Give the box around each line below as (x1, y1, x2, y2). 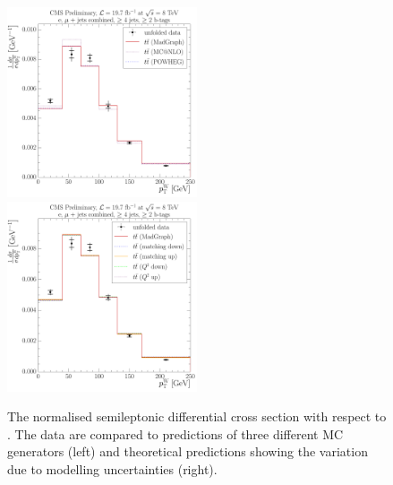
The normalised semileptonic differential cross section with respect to (7, 407, 387, 426)
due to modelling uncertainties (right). (7, 459, 218, 478)
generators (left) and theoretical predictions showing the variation (7, 442, 368, 461)
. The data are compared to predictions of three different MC (7, 424, 344, 443)
